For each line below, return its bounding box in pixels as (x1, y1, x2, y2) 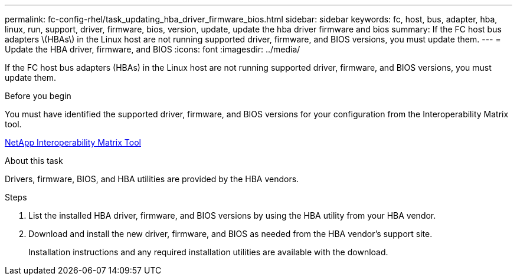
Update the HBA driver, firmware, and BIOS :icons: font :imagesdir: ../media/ (5, 44, 300, 54)
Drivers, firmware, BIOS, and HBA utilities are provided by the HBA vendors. (5, 174, 299, 184)
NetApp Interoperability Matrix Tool (5, 137, 141, 147)
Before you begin (5, 91, 71, 101)
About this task (5, 156, 63, 166)
